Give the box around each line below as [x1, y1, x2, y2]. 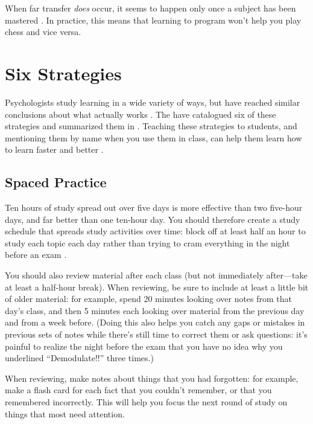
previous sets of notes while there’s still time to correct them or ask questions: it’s [5, 328, 308, 341]
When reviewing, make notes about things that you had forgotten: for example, [5, 371, 299, 384]
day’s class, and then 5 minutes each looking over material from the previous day [5, 304, 305, 316]
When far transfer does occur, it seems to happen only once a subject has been [5, 2, 296, 14]
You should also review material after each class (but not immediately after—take [5, 269, 308, 281]
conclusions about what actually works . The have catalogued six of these [5, 108, 276, 120]
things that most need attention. [5, 407, 125, 420]
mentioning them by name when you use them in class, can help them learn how [5, 131, 302, 144]
